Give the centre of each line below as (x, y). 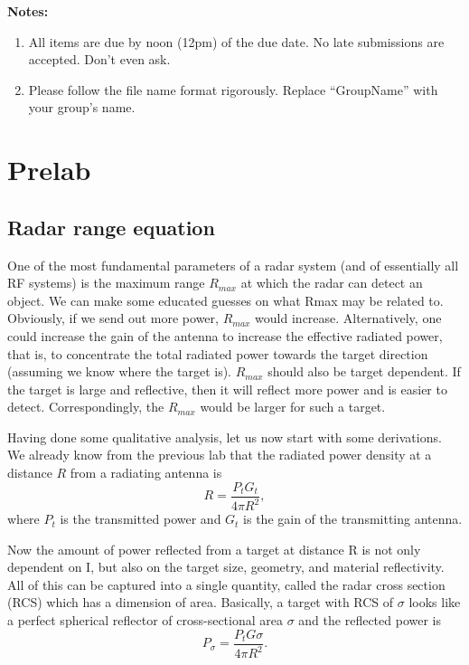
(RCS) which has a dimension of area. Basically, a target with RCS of (201, 602)
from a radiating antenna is (146, 473)
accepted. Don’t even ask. (99, 59)
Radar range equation (111, 227)
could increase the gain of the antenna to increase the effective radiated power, (225, 335)
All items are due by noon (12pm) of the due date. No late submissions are (236, 41)
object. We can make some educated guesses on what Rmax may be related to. (225, 300)
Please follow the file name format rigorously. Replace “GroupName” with (233, 89)
